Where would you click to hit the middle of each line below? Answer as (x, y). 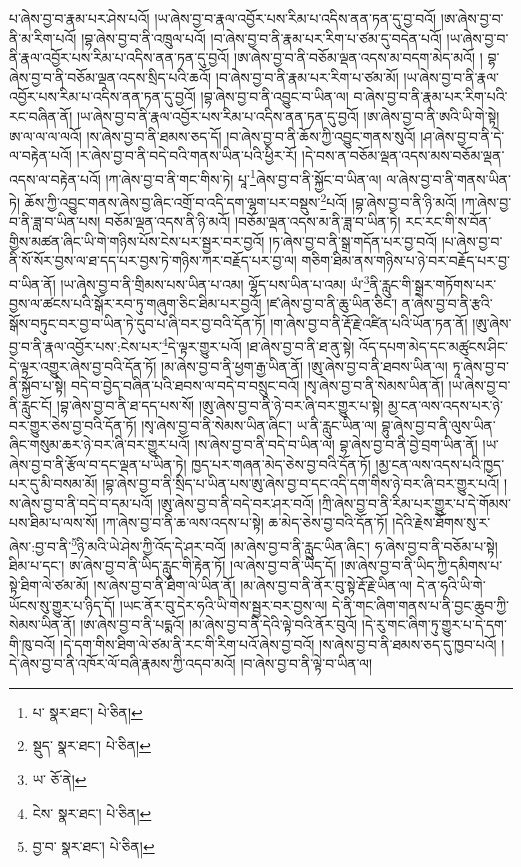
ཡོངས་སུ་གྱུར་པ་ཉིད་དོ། (62, 604)
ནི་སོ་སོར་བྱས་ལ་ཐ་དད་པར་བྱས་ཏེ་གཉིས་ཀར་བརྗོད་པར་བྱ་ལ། (153, 260)
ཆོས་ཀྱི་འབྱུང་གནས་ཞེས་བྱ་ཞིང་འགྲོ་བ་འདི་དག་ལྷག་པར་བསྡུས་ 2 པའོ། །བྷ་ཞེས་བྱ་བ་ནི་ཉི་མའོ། (240, 200)
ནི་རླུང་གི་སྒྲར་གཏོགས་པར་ (433, 283)
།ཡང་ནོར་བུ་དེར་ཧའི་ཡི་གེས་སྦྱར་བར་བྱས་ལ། (223, 604)
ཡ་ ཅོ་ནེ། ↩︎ (59, 779)
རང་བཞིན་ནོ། (41, 115)
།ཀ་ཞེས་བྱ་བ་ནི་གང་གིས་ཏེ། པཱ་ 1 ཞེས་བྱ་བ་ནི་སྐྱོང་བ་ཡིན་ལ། (243, 177)
